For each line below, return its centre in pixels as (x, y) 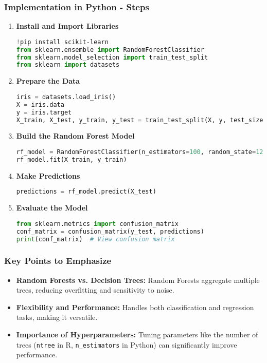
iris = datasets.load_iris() (66, 97)
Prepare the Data (48, 81)
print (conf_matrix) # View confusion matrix (95, 239)
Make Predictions (48, 175)
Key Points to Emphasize (58, 261)
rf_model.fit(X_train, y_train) (72, 159)
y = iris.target (44, 112)
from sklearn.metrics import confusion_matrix (97, 224)
